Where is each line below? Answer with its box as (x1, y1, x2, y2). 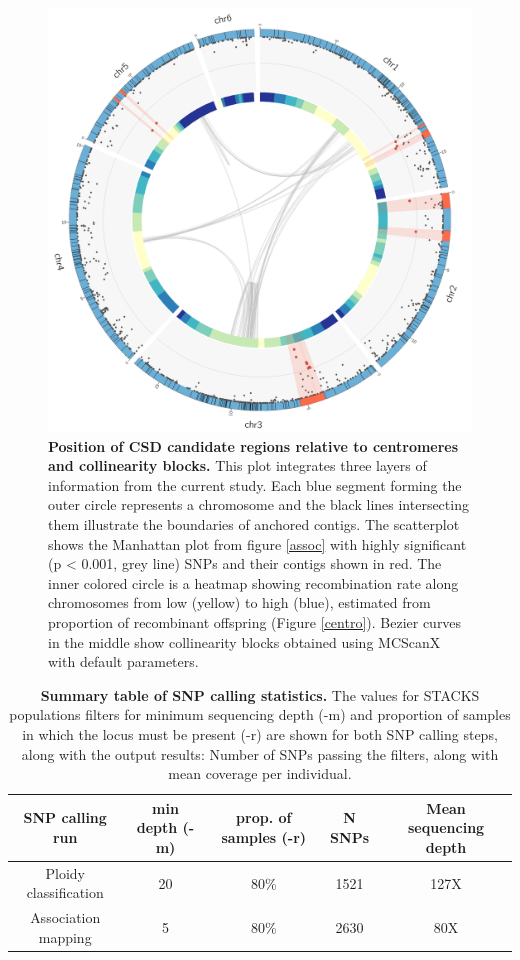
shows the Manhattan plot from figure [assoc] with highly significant (48, 533, 467, 554)
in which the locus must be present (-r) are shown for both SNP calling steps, (22, 723, 498, 744)
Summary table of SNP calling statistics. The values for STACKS (40, 684, 480, 705)
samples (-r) (221, 827, 307, 848)
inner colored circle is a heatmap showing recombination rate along (48, 572, 459, 593)
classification (26, 882, 104, 903)
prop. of (236, 807, 292, 828)
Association (30, 907, 101, 928)
